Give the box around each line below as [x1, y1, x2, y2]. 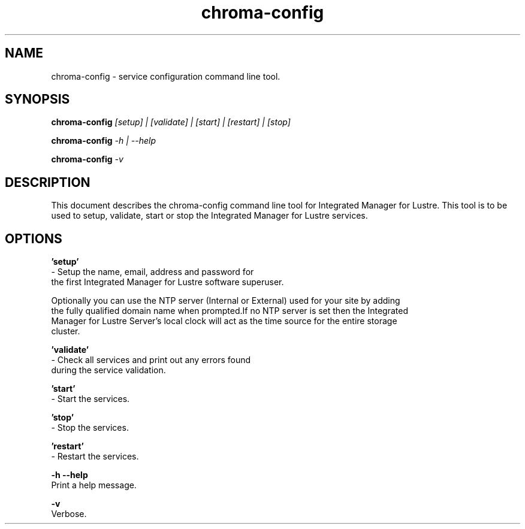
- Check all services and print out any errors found [51, 355, 251, 365]
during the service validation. [51, 365, 166, 376]
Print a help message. [51, 480, 137, 491]
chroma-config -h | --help [51, 135, 156, 146]
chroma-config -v [51, 154, 123, 165]
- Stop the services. [51, 422, 129, 433]
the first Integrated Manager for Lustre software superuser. [51, 277, 284, 288]
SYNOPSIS [5, 92, 70, 107]
